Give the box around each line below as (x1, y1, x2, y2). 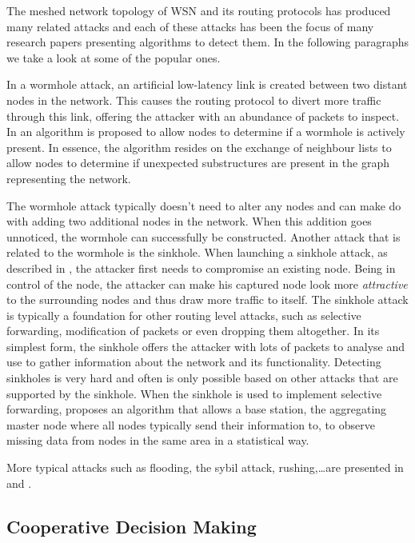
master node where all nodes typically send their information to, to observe (6, 416, 375, 433)
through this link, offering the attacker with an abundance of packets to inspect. (6, 107, 400, 124)
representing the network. (6, 170, 131, 186)
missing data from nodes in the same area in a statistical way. (6, 432, 309, 449)
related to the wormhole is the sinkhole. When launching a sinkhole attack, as (6, 244, 388, 261)
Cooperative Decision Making (6, 513, 257, 538)
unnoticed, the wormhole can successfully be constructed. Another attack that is (6, 228, 401, 245)
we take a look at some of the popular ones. (6, 49, 221, 66)
